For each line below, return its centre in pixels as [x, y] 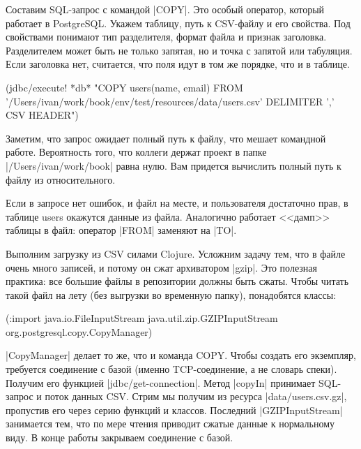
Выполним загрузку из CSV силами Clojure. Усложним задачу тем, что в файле [176, 253]
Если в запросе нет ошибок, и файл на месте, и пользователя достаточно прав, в [177, 203]
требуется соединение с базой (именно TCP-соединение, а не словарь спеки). [171, 369]
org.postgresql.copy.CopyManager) [79, 331]
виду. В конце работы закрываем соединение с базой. [120, 437]
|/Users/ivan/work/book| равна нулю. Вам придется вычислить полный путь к [174, 165]
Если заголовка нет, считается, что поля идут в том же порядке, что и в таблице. [178, 64]
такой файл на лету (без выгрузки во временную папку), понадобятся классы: [171, 294]
